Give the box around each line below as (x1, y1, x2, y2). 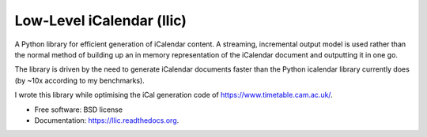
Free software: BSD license (34, 105, 123, 114)
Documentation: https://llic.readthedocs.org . (34, 115, 179, 125)
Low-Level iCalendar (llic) (14, 12, 187, 29)
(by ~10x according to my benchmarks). (14, 76, 145, 85)
